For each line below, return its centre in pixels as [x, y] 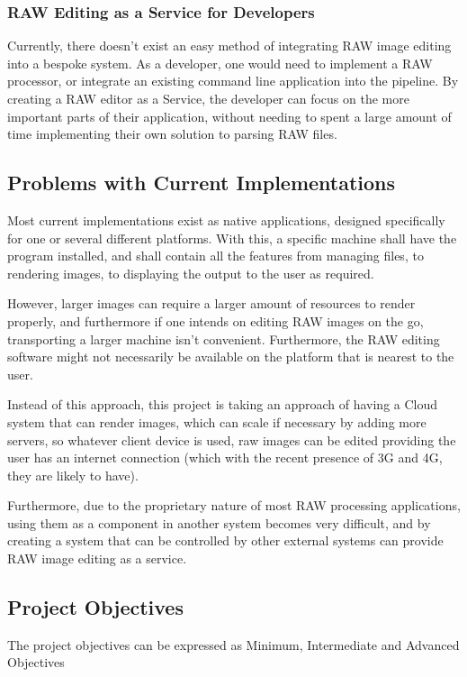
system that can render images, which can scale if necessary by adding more [217, 421]
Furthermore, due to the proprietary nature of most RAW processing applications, [234, 505]
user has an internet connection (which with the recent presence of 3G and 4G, [225, 457]
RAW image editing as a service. [97, 558]
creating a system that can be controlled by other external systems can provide [225, 540]
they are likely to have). [73, 475]
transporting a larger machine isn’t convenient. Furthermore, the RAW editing [224, 338]
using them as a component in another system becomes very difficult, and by [219, 522]
